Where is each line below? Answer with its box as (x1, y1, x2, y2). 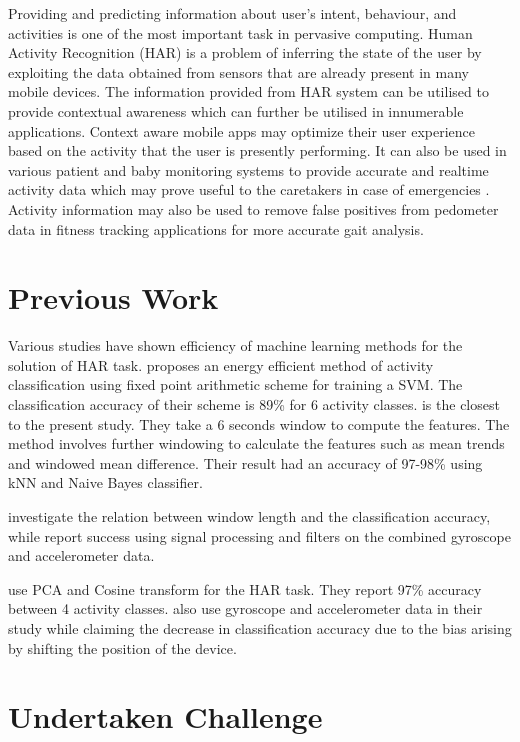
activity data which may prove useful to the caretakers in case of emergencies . (8, 179, 490, 200)
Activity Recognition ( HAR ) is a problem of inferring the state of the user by (8, 42, 482, 63)
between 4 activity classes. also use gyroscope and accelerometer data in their (8, 598, 483, 619)
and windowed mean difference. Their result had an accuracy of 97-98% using (8, 452, 483, 473)
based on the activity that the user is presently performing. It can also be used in (8, 140, 507, 161)
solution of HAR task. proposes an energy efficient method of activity (8, 354, 434, 375)
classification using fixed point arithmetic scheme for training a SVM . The (8, 374, 463, 395)
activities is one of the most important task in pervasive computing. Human (8, 22, 473, 43)
